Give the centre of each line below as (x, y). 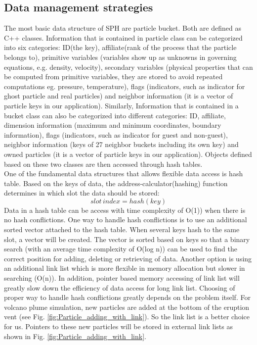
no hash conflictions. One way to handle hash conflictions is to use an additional (126, 220)
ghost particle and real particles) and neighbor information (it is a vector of (119, 96)
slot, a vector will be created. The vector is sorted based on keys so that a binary (127, 239)
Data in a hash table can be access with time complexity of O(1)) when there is (125, 210)
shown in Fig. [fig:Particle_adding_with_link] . (75, 336)
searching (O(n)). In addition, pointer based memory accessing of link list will (122, 278)
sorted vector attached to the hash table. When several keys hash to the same (122, 229)
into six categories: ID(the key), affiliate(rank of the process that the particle (120, 47)
